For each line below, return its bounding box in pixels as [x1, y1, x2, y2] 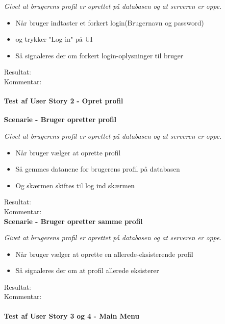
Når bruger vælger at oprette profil [15, 147, 121, 157]
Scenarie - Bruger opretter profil [4, 114, 117, 125]
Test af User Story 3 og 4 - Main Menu [4, 310, 140, 321]
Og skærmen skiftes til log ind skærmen [15, 180, 135, 190]
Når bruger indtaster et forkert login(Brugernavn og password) [15, 17, 204, 27]
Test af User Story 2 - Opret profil [4, 96, 124, 106]
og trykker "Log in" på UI [15, 34, 93, 44]
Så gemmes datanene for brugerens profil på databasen [15, 164, 180, 174]
